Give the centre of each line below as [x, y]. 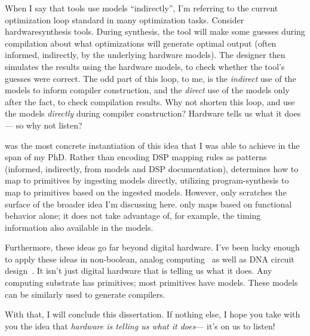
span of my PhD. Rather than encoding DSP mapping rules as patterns [136, 157]
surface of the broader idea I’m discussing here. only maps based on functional [148, 204]
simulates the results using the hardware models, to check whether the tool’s [145, 66]
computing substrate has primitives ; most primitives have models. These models [151, 282]
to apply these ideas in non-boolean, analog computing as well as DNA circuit [150, 259]
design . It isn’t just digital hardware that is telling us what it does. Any [139, 271]
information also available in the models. [79, 227]
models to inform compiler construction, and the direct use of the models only [147, 90]
